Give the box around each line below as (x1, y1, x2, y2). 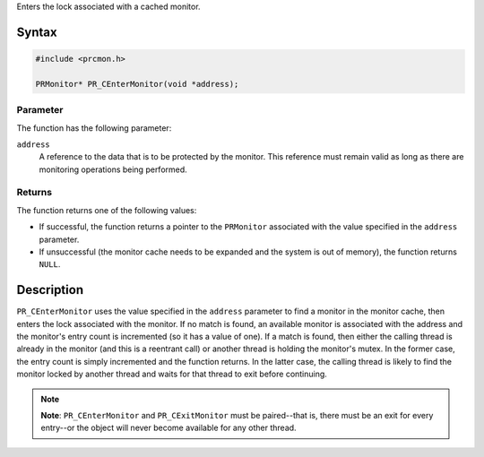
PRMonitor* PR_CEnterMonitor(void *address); (35, 79, 239, 89)
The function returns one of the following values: (16, 204, 197, 215)
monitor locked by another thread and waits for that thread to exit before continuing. (16, 368, 327, 380)
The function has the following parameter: (16, 122, 172, 134)
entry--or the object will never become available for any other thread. (40, 422, 297, 434)
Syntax (16, 24, 57, 39)
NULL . (39, 259, 61, 270)
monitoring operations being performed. (39, 164, 187, 175)
